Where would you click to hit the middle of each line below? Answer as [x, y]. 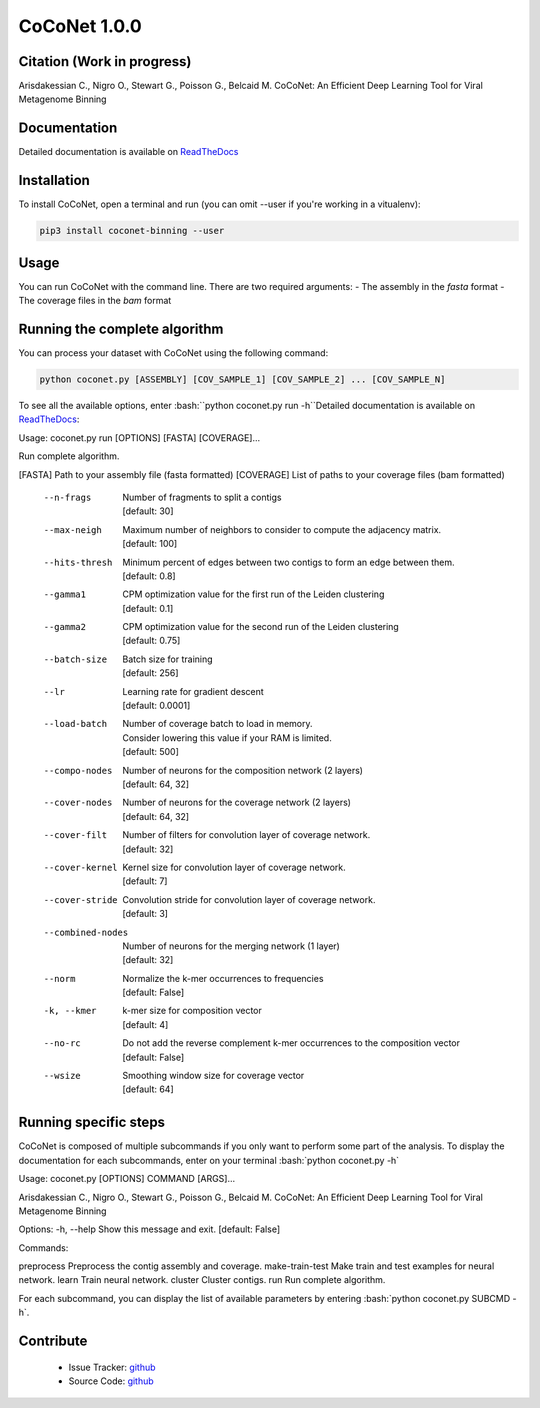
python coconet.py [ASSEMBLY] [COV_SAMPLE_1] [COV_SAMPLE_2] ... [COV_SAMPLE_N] [242, 379]
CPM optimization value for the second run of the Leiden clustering [260, 627]
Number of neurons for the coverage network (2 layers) [237, 802]
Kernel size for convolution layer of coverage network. [234, 867]
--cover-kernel [81, 867]
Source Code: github [111, 1381]
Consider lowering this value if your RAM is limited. [227, 737]
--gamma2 [65, 627]
